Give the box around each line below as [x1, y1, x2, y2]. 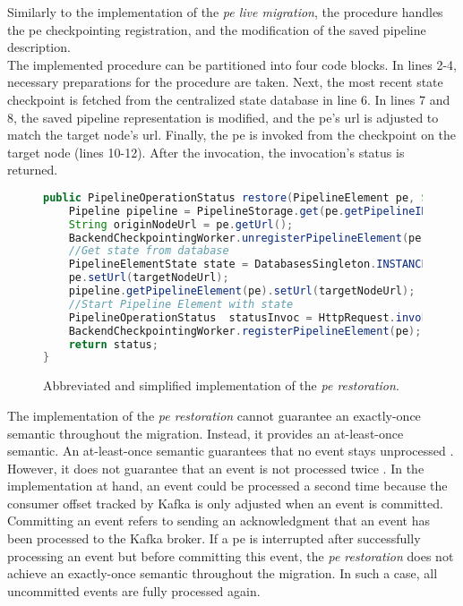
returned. [7, 160, 58, 179]
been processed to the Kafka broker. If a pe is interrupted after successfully [7, 529, 421, 548]
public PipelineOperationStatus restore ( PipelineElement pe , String [43, 191, 460, 204]
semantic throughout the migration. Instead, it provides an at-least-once [7, 423, 404, 442]
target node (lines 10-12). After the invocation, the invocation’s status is [7, 142, 405, 161]
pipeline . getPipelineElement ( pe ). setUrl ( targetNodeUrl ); [68, 285, 416, 298]
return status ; [68, 337, 159, 351]
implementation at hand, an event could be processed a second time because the [7, 476, 448, 495]
